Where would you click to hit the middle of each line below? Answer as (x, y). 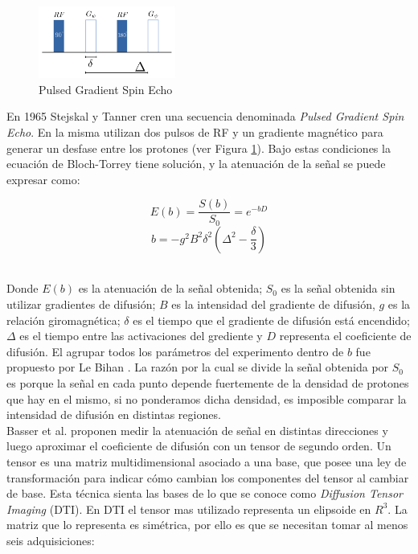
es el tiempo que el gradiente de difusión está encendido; (271, 320)
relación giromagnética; (64, 320)
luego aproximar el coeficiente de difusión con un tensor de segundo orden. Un (199, 446)
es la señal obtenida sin (338, 288)
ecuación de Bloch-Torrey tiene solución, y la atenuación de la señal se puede (196, 164)
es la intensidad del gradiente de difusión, (273, 304)
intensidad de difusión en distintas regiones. (114, 414)
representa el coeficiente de (345, 336)
